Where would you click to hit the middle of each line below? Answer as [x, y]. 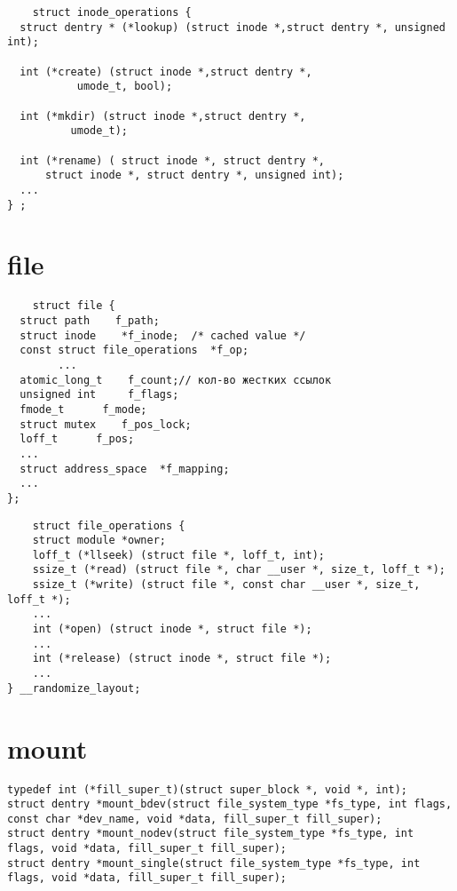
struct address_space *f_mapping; [125, 469]
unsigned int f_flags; [99, 395]
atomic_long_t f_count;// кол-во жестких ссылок [176, 380]
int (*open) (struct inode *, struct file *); [172, 629]
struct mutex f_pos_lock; [106, 424]
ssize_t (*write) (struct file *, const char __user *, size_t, [226, 585]
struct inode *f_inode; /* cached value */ [163, 335]
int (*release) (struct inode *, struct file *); [182, 659]
